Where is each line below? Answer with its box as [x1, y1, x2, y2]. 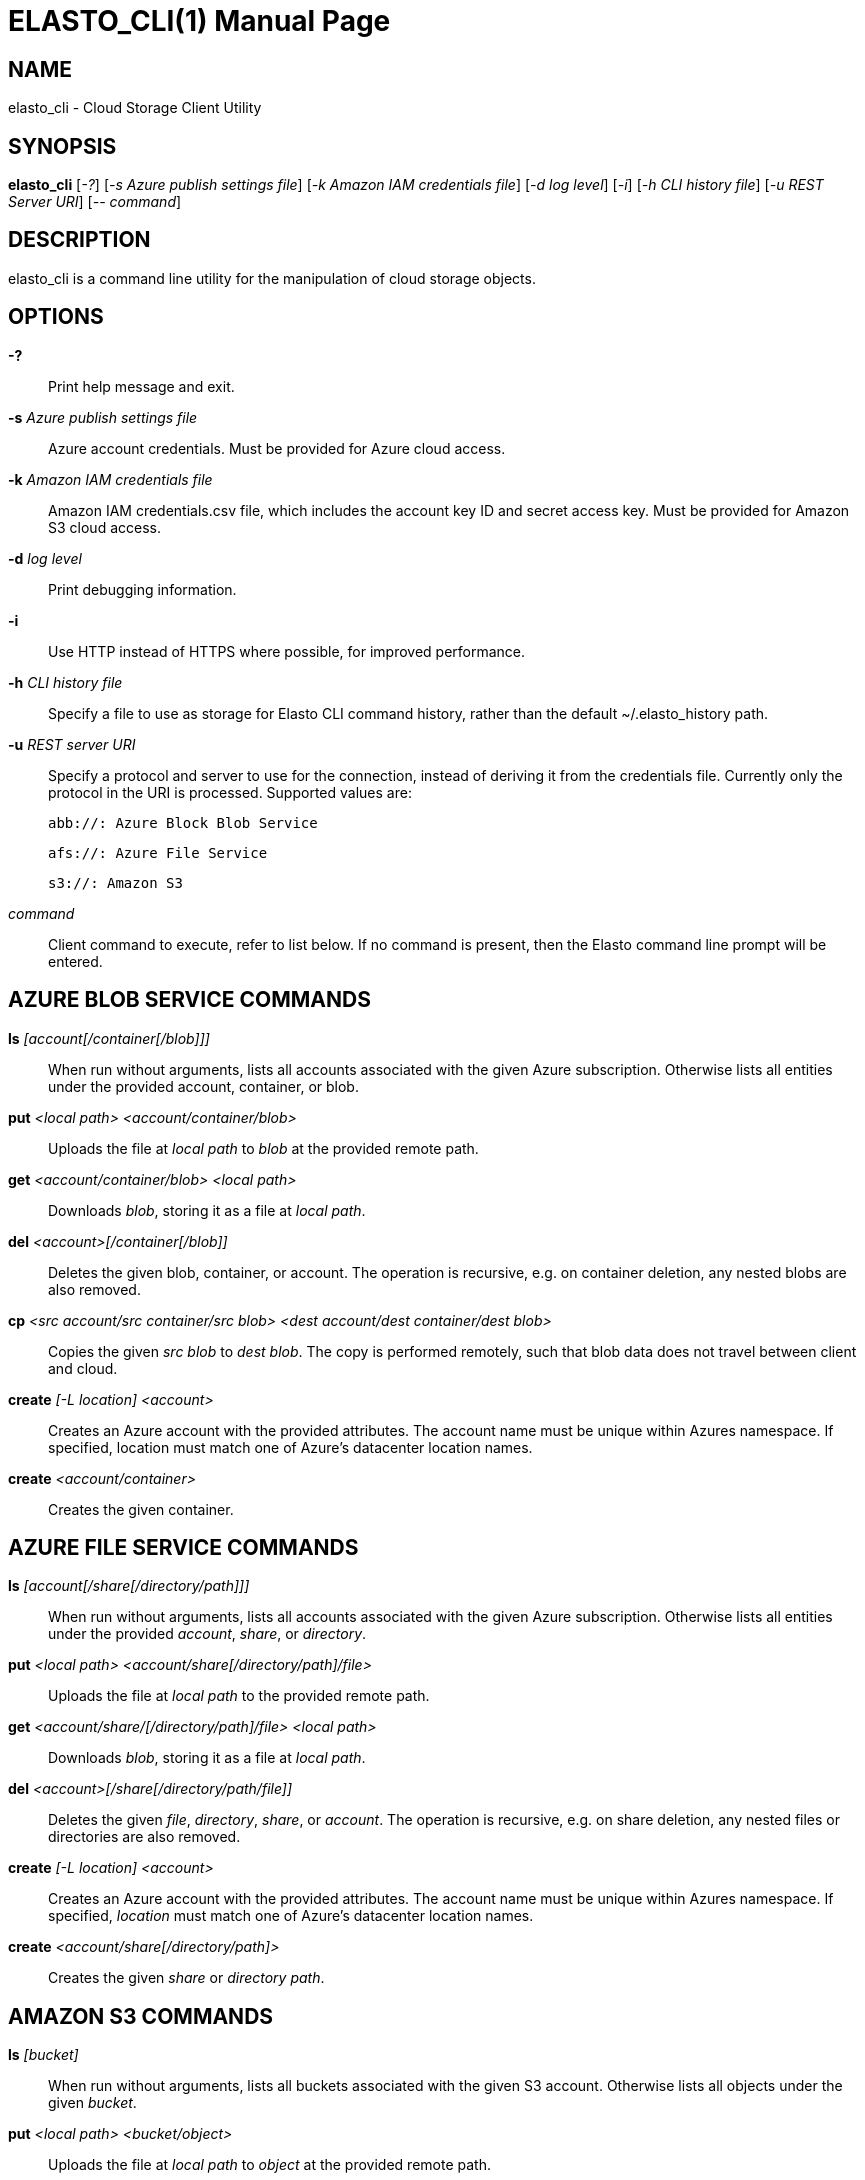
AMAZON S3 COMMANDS [8, 2003, 274, 2029]
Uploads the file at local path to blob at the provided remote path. [48, 1139, 479, 1157]
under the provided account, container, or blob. [48, 1077, 359, 1095]
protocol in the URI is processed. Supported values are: [48, 783, 412, 801]
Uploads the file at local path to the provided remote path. [48, 1687, 430, 1705]
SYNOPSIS [8, 133, 117, 159]
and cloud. [48, 1359, 118, 1377]
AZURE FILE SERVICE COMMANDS [8, 1534, 359, 1560]
